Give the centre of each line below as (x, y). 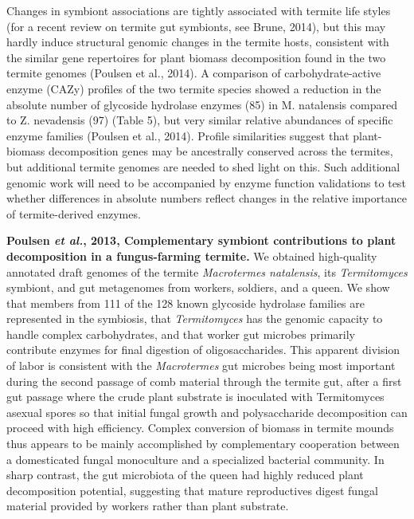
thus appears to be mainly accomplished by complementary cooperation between (203, 444)
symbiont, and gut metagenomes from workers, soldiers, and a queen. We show (198, 287)
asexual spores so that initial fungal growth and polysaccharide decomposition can (207, 412)
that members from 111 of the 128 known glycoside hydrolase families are (186, 303)
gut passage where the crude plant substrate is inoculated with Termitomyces (195, 397)
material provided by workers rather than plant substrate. (148, 506)
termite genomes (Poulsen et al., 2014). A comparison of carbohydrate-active (194, 73)
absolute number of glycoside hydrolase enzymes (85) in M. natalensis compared (202, 104)
